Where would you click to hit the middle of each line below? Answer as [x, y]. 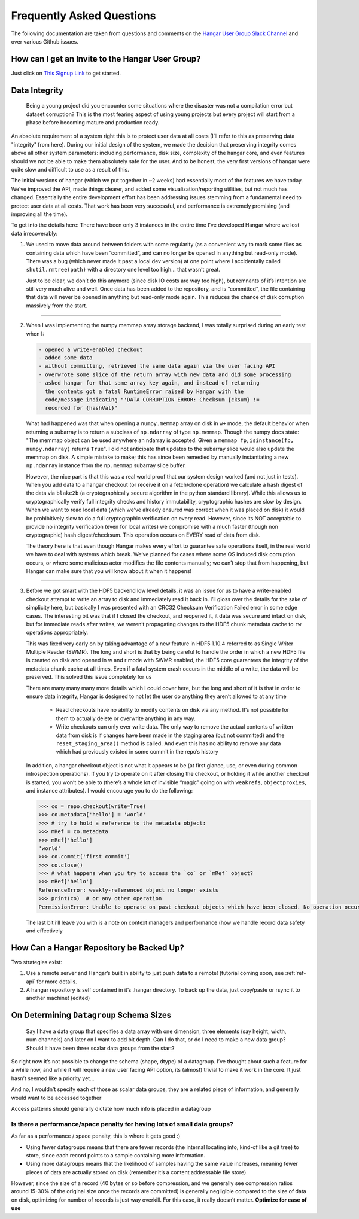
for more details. [57, 982]
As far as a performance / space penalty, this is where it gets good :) [96, 1136]
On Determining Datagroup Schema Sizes [91, 1015]
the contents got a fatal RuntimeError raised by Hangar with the [144, 391]
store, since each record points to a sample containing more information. [116, 1155]
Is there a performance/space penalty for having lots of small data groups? [122, 1124]
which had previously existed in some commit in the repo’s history [137, 752]
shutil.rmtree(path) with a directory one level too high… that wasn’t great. [123, 270]
